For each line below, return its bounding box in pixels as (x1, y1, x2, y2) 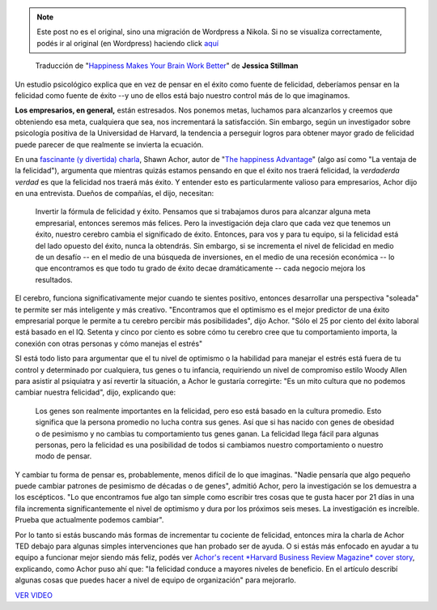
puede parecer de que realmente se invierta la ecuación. (15, 139, 204, 149)
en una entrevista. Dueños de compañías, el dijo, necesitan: (15, 189, 214, 198)
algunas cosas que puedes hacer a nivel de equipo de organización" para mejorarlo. (15, 575, 297, 585)
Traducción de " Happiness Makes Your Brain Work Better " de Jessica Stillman (35, 61, 299, 70)
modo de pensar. (35, 451, 92, 461)
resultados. (35, 275, 73, 284)
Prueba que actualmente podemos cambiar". (15, 515, 164, 525)
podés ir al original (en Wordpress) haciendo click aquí (36, 38, 218, 48)
